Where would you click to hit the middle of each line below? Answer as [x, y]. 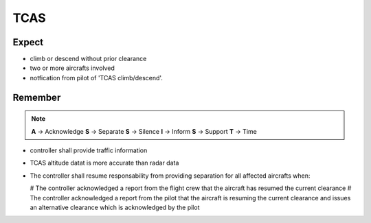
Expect [28, 42]
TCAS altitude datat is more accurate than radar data [104, 163]
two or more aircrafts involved [72, 68]
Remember [37, 97]
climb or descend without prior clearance [88, 59]
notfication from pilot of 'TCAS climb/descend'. [96, 78]
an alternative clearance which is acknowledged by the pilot [115, 207]
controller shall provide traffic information [89, 150]
